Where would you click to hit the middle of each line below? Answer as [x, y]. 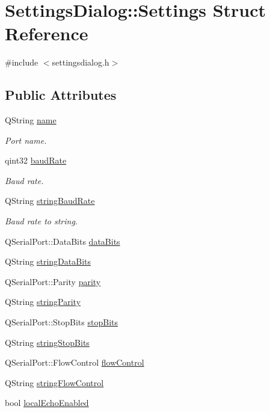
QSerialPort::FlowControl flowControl [75, 362]
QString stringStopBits [47, 342]
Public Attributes [61, 95]
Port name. [26, 140]
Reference [47, 33]
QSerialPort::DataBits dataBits [63, 241]
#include [22, 62]
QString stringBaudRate [50, 201]
